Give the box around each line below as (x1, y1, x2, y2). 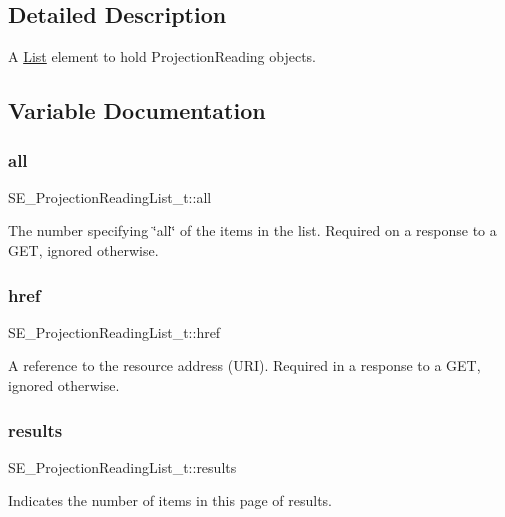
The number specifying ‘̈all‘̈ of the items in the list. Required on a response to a (8, 220, 497, 241)
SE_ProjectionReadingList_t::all (8, 186, 212, 207)
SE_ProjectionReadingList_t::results (8, 456, 237, 477)
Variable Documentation (8, 95, 266, 126)
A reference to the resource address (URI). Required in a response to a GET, (8, 355, 481, 376)
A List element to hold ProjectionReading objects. (8, 46, 317, 67)
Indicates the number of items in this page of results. (8, 490, 333, 511)
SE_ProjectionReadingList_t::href (8, 321, 221, 342)
